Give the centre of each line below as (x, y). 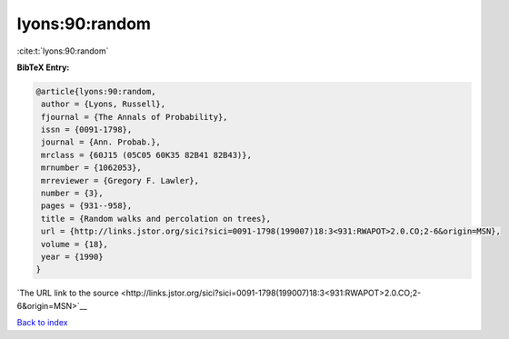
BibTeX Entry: (43, 67)
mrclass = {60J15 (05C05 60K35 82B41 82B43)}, (146, 155)
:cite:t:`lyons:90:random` (63, 51)
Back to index (42, 323)
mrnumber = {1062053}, (92, 168)
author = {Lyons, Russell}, (104, 104)
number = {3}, (72, 194)
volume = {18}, (75, 244)
